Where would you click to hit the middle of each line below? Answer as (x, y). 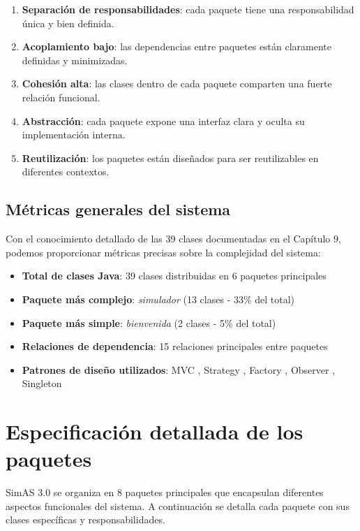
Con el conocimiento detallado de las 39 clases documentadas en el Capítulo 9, (173, 239)
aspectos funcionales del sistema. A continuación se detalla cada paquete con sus (178, 505)
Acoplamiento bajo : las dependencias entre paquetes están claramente (177, 46)
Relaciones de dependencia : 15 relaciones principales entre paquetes (175, 346)
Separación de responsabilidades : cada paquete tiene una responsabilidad (188, 9)
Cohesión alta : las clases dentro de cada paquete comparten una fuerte (177, 83)
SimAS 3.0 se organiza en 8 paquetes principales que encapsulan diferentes (165, 492)
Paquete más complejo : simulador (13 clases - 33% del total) (158, 299)
